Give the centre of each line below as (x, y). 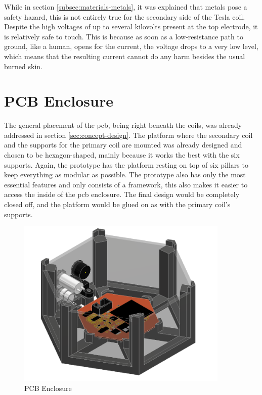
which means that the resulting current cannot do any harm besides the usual (125, 56)
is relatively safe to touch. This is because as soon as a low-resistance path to (124, 36)
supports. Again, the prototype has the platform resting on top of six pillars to (126, 164)
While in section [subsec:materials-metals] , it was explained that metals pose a (126, 7)
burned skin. (23, 66)
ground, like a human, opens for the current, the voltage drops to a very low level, (131, 46)
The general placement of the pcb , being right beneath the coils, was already (123, 125)
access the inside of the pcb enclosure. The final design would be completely (122, 194)
